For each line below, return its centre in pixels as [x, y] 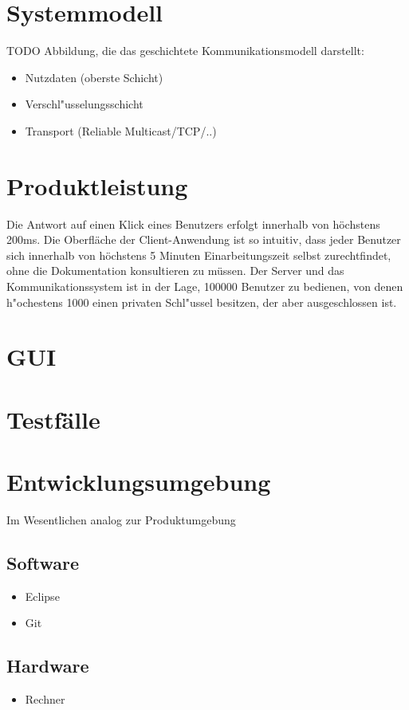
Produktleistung [97, 185]
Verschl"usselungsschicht [84, 104]
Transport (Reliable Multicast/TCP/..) [121, 130]
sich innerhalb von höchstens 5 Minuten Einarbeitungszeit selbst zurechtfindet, [199, 255]
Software [43, 563]
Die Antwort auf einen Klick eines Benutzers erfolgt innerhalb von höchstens [193, 224]
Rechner [45, 699]
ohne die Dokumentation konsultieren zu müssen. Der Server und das [175, 271]
